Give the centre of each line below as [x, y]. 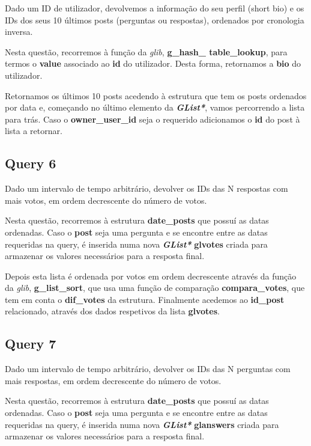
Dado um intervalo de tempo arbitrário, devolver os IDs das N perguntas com [148, 369]
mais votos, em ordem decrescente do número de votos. [106, 200]
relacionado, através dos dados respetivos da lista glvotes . [112, 311]
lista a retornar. [34, 131]
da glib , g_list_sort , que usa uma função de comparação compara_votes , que [155, 288]
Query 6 [31, 163]
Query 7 [31, 344]
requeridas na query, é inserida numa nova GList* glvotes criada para [136, 244]
